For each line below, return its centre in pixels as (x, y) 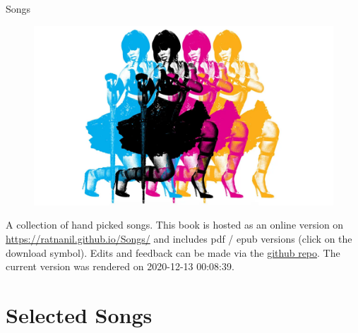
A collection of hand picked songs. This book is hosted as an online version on (175, 225)
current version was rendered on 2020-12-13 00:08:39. (120, 266)
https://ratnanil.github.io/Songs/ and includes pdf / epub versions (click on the (179, 239)
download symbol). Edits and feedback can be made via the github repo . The (173, 252)
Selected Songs (79, 314)
